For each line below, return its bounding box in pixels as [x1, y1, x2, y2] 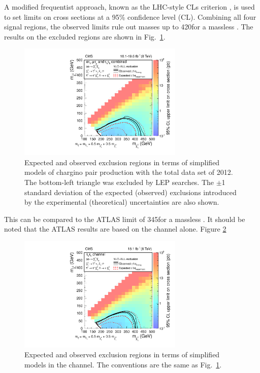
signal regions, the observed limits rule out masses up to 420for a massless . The [4, 21, 253, 32]
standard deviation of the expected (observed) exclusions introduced [24, 186, 237, 197]
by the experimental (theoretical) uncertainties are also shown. [24, 197, 219, 207]
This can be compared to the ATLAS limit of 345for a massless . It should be [4, 213, 245, 224]
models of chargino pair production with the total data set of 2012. [24, 167, 233, 177]
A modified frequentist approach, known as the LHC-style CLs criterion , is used [4, 2, 255, 12]
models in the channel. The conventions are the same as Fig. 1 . [24, 359, 222, 369]
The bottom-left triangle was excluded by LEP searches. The [24, 176, 214, 187]
